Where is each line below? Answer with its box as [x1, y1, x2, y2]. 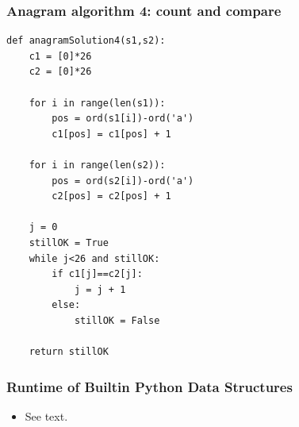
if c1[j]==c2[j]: [52, 268, 143, 280]
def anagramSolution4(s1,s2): [6, 35, 166, 47]
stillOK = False [74, 314, 160, 326]
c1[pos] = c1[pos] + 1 [52, 128, 171, 140]
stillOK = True [29, 237, 109, 248]
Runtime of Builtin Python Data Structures [6, 376, 293, 396]
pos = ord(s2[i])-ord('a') [52, 175, 194, 187]
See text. [25, 407, 68, 424]
